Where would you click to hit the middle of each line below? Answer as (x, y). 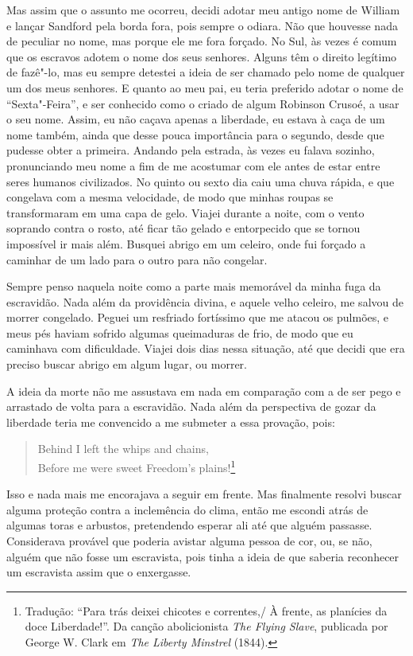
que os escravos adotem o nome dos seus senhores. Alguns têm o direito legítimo (202, 56)
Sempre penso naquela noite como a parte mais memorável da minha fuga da (194, 286)
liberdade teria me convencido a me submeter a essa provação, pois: (171, 422)
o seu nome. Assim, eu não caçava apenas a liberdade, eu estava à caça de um (196, 119)
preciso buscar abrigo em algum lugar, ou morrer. (127, 364)
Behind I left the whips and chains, (123, 449)
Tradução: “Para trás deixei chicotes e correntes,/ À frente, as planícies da (206, 610)
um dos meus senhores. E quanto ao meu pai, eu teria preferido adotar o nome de (205, 87)
